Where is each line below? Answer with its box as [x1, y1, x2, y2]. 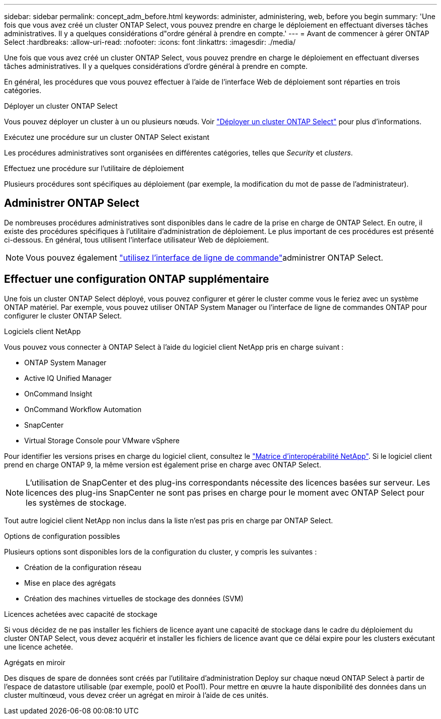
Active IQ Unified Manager [24, 373, 112, 382]
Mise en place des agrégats [24, 578, 116, 587]
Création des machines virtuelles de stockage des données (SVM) [24, 594, 244, 603]
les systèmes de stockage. [26, 497, 127, 508]
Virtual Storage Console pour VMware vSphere [24, 436, 180, 445]
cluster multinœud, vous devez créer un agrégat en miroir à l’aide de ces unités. [4, 690, 269, 699]
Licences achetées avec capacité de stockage [4, 609, 158, 618]
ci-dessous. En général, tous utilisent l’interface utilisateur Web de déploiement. [4, 235, 269, 244]
